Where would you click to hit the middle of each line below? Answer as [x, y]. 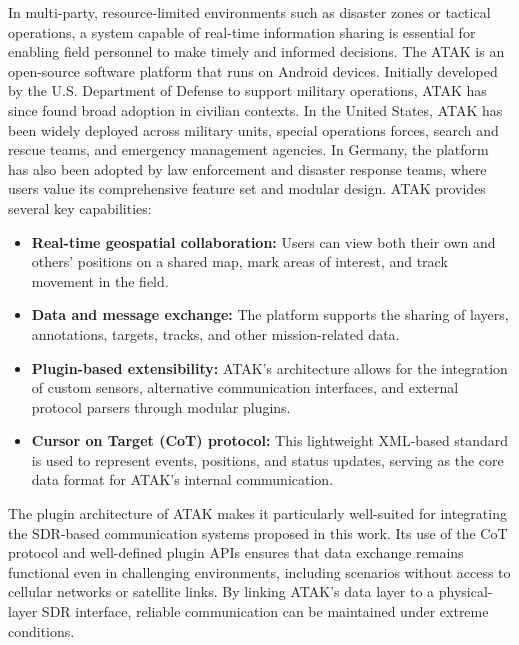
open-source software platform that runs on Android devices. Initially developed [253, 70]
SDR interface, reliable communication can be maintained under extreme [265, 611]
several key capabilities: [80, 207]
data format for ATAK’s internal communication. [182, 479]
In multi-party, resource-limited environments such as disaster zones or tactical [249, 12]
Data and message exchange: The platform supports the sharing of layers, [270, 314]
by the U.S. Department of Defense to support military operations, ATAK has [247, 90]
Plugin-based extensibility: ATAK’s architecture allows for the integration [269, 367]
